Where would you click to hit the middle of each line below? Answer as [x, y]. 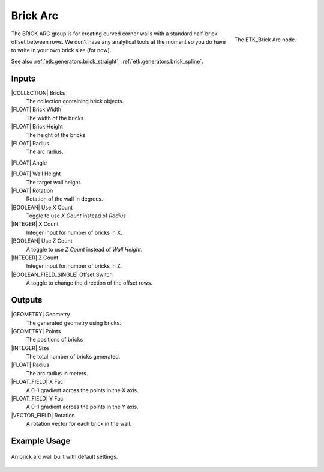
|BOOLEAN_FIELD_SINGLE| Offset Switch [62, 274]
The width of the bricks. [55, 118]
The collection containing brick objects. [75, 101]
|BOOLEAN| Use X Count [42, 207]
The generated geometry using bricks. [73, 323]
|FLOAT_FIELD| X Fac [37, 382]
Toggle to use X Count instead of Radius [76, 216]
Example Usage [41, 441]
